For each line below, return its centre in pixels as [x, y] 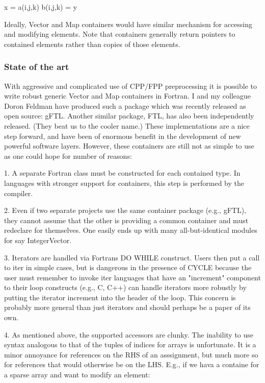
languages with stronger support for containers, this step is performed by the [124, 183]
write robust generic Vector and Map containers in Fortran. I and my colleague [128, 96]
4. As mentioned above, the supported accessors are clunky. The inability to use [129, 334]
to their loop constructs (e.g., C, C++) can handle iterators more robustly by [125, 287]
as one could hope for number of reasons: [68, 155]
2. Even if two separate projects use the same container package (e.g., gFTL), [125, 210]
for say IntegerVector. [38, 240]
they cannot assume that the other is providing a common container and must [126, 220]
